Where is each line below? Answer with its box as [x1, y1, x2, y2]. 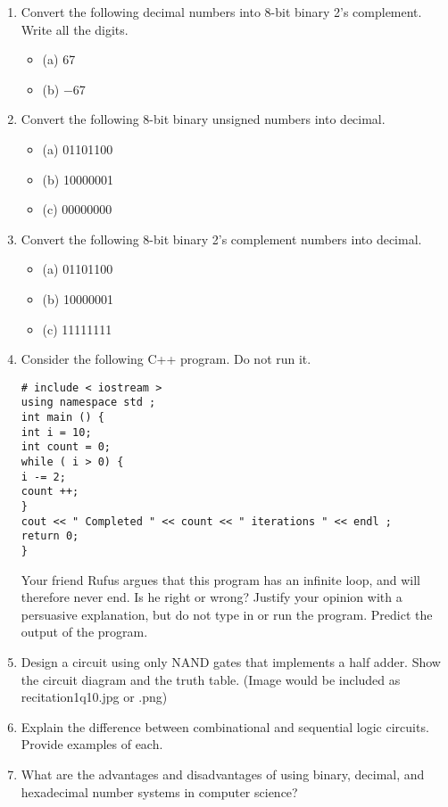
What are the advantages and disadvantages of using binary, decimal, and [21, 764, 425, 783]
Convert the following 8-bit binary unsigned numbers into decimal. [21, 110, 386, 128]
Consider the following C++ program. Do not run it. [21, 350, 311, 368]
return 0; [21, 530, 79, 543]
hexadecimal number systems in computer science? [21, 782, 298, 801]
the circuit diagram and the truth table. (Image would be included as [21, 670, 401, 688]
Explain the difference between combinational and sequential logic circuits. [21, 717, 429, 736]
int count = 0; [21, 441, 112, 454]
